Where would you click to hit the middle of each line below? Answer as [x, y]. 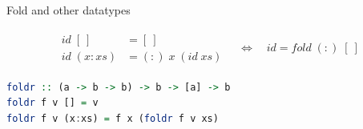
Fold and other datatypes [69, 10]
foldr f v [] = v [52, 103]
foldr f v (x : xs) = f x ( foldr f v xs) [113, 118]
